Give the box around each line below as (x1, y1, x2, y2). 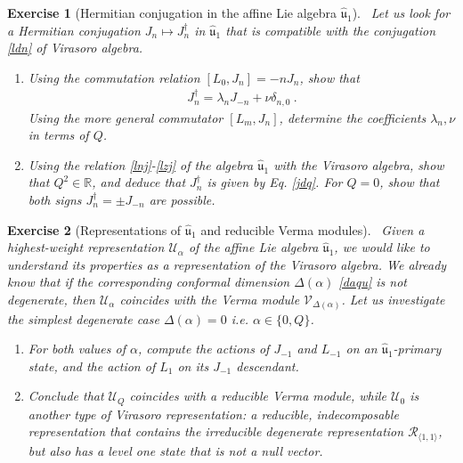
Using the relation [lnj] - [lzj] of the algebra (28, 155, 254, 174)
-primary (393, 339, 442, 358)
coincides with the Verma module (119, 289, 300, 308)
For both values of (28, 339, 126, 358)
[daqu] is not (338, 272, 407, 291)
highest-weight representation (7, 238, 165, 256)
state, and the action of (28, 356, 156, 375)
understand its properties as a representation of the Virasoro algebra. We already (7, 255, 447, 273)
